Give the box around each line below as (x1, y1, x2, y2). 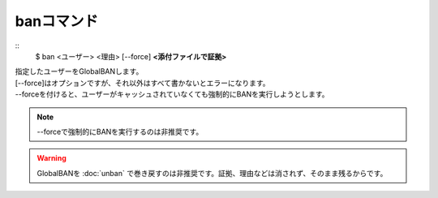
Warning (36, 153, 67, 163)
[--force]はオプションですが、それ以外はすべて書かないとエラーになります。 (15, 78, 271, 88)
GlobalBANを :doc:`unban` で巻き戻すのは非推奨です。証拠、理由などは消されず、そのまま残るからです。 (36, 168, 388, 178)
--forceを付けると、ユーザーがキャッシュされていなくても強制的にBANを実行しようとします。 (15, 89, 329, 99)
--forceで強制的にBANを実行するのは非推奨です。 (36, 127, 204, 136)
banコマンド (15, 12, 99, 30)
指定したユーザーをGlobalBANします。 (15, 67, 144, 76)
